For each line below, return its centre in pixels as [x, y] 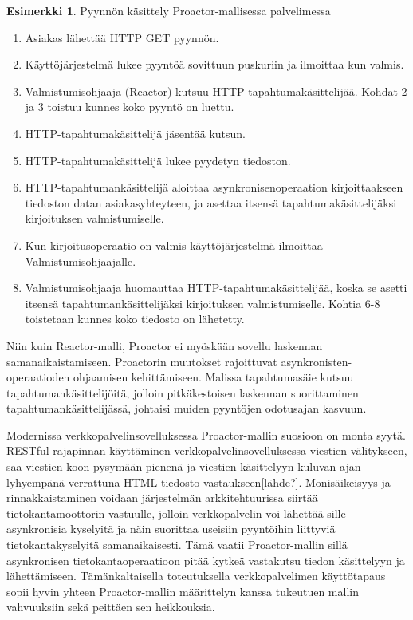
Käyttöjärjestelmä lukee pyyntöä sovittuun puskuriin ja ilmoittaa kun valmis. [214, 64]
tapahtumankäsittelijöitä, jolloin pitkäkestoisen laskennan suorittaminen [183, 392]
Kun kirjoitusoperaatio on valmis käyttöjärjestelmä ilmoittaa [174, 245]
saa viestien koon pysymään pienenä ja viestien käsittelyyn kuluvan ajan [184, 466]
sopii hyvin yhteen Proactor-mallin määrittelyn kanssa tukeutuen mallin [183, 591]
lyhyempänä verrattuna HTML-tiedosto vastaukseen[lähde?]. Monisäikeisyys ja [199, 482]
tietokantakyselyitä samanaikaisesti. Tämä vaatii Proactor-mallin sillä [177, 545]
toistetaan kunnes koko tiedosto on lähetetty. [135, 319]
